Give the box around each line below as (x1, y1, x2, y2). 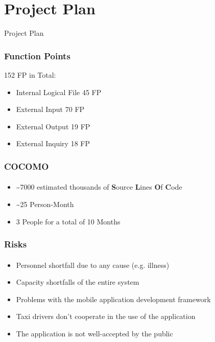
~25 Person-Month (16, 198, 74, 209)
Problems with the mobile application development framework (16, 293, 211, 304)
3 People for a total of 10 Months (16, 216, 121, 226)
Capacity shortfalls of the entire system (16, 277, 139, 287)
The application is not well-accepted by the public (16, 328, 173, 338)
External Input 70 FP (16, 104, 85, 115)
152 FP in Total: (4, 69, 56, 80)
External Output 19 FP (16, 121, 90, 131)
